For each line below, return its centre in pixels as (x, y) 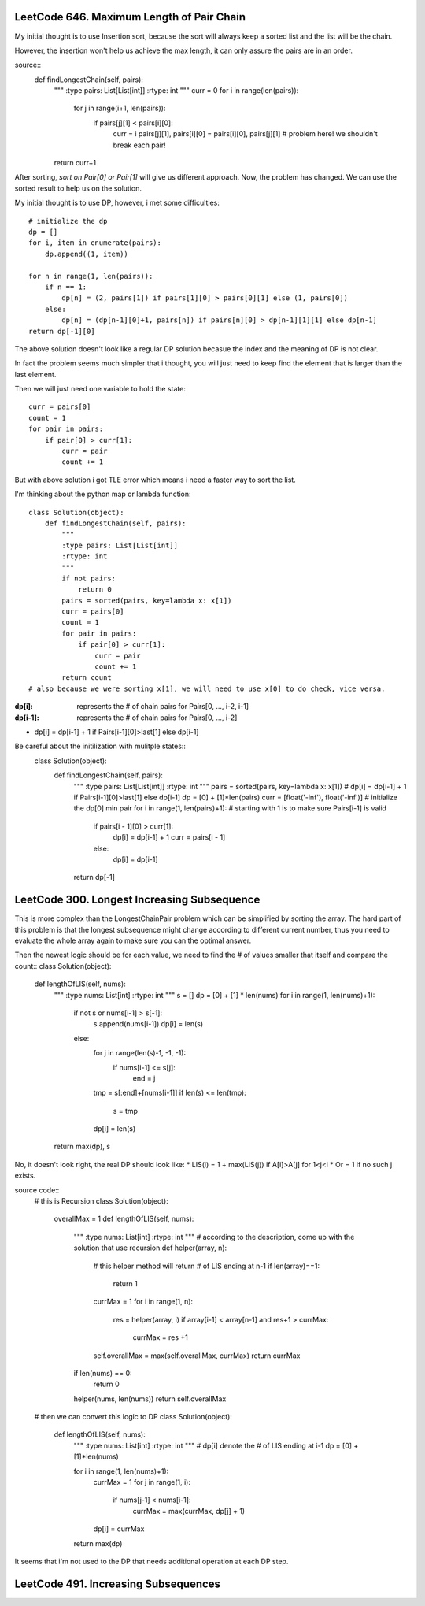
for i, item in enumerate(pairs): (95, 243)
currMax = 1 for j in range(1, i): (142, 1482)
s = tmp (125, 1111)
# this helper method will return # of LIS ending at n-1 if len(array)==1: (207, 1266)
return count (87, 678)
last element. (35, 374)
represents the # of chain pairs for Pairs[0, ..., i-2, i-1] (163, 707)
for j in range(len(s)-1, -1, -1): (140, 1053)
